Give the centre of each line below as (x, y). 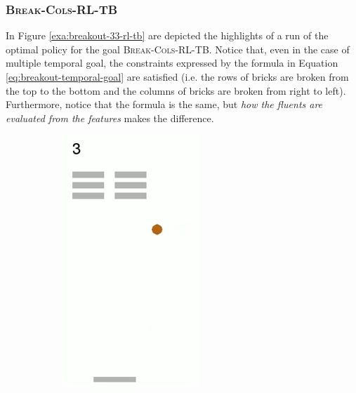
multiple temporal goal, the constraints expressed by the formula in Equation (172, 63)
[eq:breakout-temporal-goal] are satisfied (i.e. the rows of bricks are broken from (177, 76)
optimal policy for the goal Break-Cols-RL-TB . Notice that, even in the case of (178, 49)
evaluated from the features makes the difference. (110, 118)
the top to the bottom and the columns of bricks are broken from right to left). (176, 90)
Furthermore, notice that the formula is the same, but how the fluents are (164, 104)
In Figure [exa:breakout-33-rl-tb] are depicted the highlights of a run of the (167, 35)
